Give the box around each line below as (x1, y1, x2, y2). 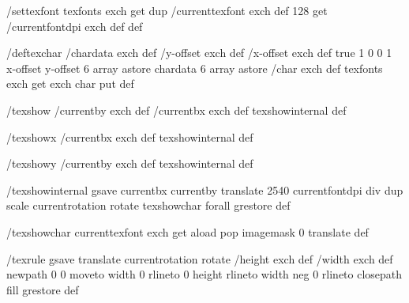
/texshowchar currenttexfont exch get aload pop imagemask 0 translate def (6, 223, 369, 240)
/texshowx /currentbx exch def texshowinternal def (6, 128, 253, 145)
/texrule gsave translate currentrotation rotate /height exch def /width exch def (6, 250, 393, 267)
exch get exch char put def (6, 75, 134, 92)
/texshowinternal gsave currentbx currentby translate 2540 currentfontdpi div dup (6, 181, 403, 198)
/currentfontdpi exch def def (6, 17, 143, 34)
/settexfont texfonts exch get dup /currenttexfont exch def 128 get (6, 2, 328, 18)
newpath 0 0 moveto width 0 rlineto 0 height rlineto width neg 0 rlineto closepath (6, 266, 403, 282)
